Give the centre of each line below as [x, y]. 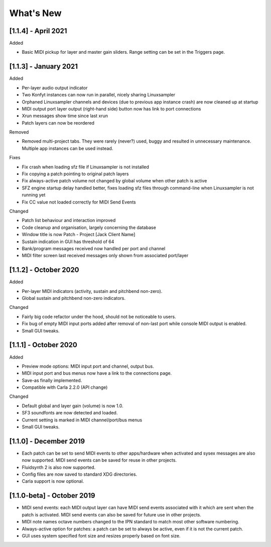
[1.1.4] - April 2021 [38, 31]
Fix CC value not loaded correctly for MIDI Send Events [79, 202]
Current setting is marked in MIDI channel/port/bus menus [82, 420]
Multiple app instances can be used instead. [67, 148]
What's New [36, 13]
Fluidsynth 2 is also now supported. [59, 467]
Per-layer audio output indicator [55, 87]
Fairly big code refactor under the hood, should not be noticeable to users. [99, 316]
